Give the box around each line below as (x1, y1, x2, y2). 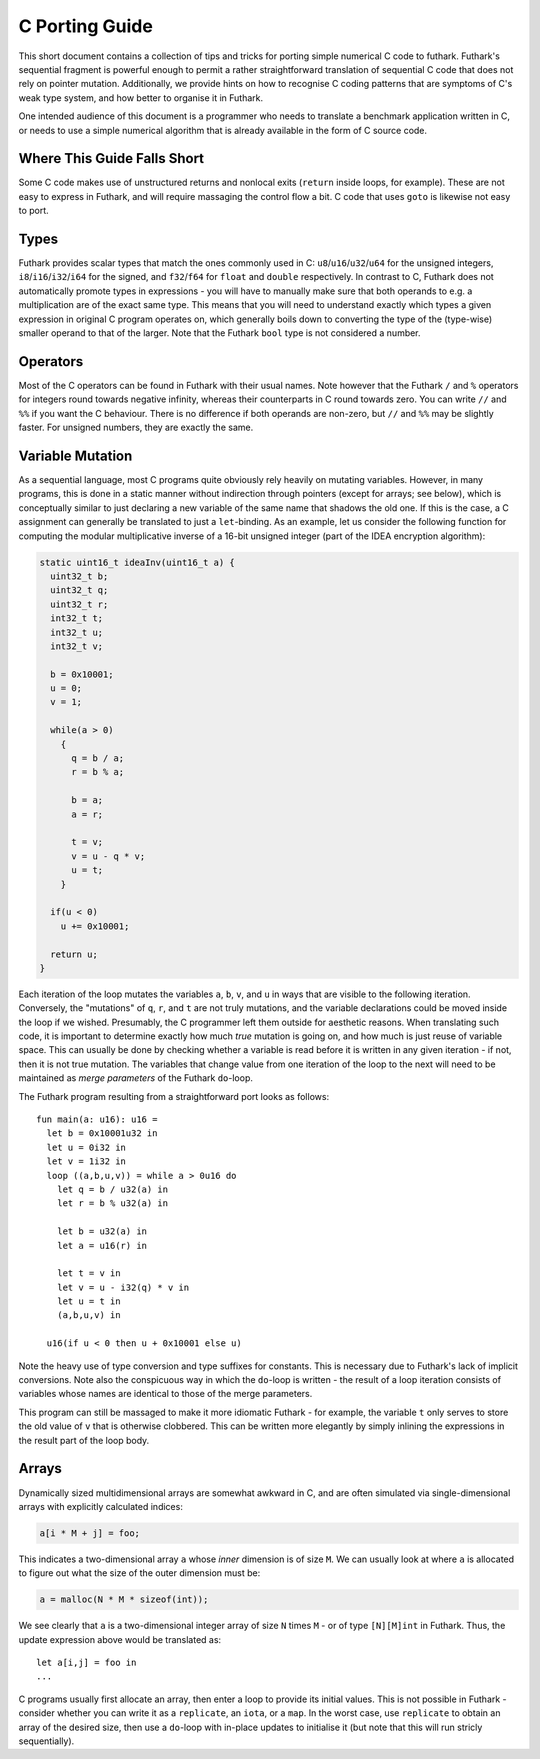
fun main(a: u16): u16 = (36, 1114, 158, 1125)
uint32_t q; (50, 585, 109, 596)
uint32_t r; (50, 598, 109, 610)
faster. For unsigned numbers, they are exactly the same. (18, 421, 254, 434)
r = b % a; (71, 766, 125, 778)
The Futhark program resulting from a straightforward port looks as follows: (18, 1090, 330, 1102)
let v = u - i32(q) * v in (56, 1281, 190, 1293)
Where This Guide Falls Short (18, 150, 205, 167)
